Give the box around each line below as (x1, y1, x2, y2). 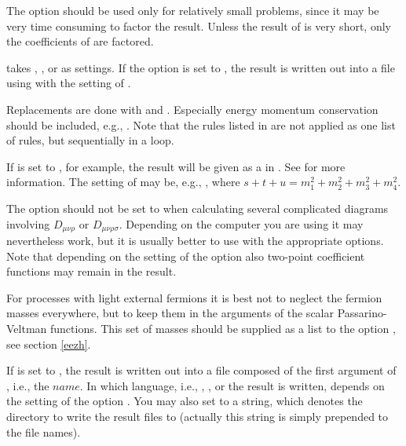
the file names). (6, 423, 81, 440)
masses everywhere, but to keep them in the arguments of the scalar (6, 305, 334, 321)
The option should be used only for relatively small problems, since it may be (6, 2, 379, 18)
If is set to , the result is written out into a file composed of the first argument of (6, 362, 397, 378)
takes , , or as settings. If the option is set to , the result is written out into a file (6, 59, 395, 75)
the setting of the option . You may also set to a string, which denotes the (6, 393, 363, 409)
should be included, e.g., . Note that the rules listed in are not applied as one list (6, 116, 396, 133)
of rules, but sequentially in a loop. (6, 132, 174, 148)
